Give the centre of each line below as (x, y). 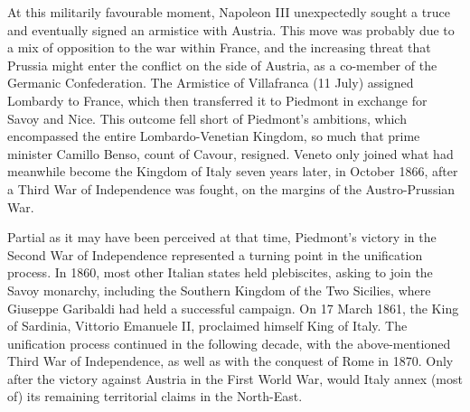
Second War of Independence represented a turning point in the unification (215, 254)
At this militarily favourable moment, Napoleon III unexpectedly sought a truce (229, 12)
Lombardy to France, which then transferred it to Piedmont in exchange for (217, 100)
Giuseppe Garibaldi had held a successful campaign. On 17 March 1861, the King (233, 308)
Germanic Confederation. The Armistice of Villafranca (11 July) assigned (211, 83)
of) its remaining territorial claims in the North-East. (155, 396)
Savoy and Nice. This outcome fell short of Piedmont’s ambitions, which (207, 118)
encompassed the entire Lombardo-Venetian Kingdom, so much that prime (214, 136)
